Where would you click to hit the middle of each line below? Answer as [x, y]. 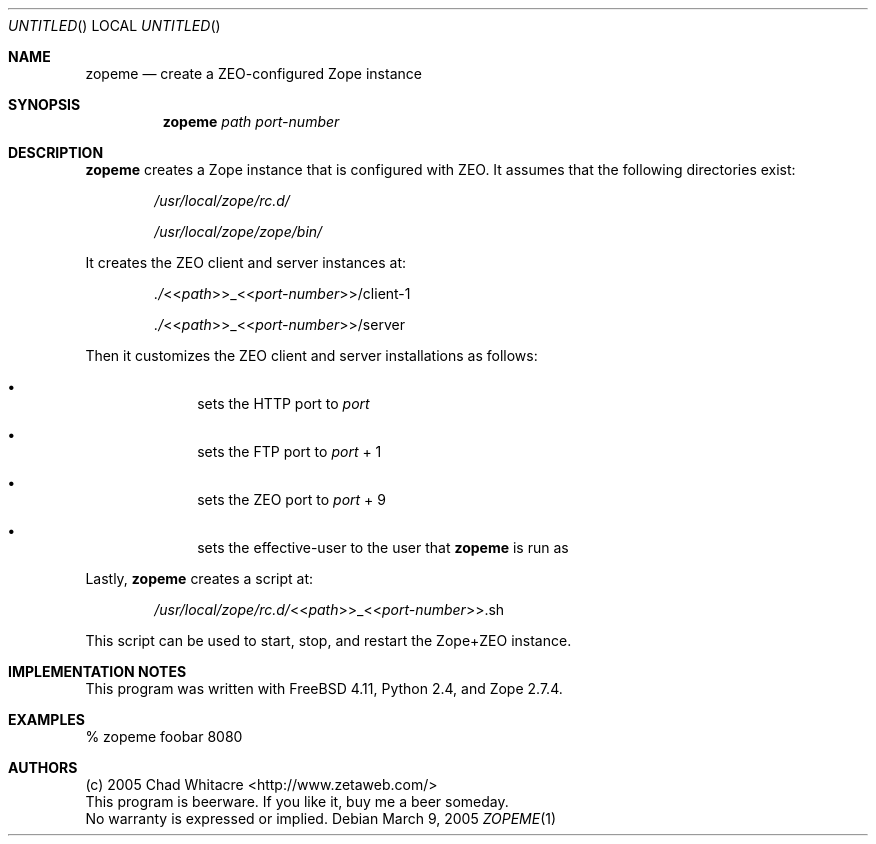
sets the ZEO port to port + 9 [291, 499]
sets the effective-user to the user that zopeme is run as [383, 547]
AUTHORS [43, 767]
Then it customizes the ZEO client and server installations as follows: [311, 355]
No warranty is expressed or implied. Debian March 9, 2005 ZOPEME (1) [321, 818]
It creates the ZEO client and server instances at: [245, 262]
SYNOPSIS [44, 104]
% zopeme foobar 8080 [164, 736]
